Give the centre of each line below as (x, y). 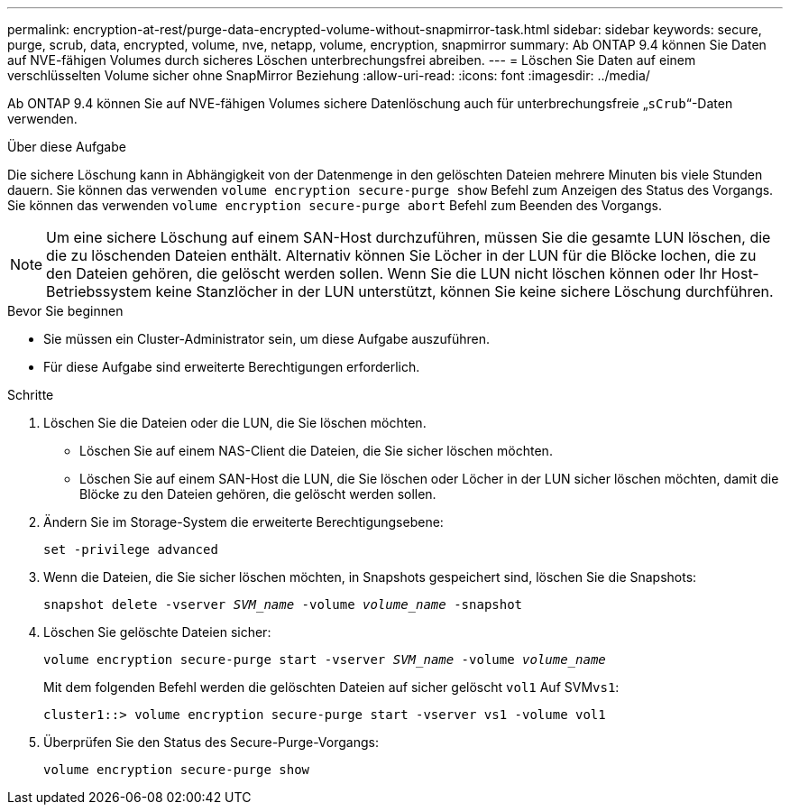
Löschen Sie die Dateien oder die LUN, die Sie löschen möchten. (235, 423)
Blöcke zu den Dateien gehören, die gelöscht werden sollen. (258, 494)
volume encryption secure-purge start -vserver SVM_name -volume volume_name (325, 660)
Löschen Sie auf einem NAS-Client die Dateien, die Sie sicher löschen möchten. (316, 451)
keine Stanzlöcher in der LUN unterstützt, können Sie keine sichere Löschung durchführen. (464, 291)
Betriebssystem (99, 291)
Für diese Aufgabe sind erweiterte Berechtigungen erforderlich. (232, 367)
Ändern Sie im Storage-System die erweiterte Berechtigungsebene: (243, 522)
